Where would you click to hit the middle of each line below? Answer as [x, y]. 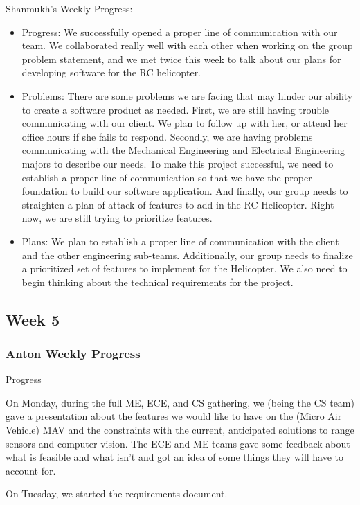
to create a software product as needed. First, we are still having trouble [175, 109]
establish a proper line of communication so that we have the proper [167, 177]
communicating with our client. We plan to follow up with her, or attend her [184, 123]
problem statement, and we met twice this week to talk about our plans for [181, 59]
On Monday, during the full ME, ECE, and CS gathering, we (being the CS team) [180, 402]
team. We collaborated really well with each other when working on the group [187, 45]
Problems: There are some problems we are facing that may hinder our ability [187, 95]
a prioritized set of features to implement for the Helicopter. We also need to [184, 268]
